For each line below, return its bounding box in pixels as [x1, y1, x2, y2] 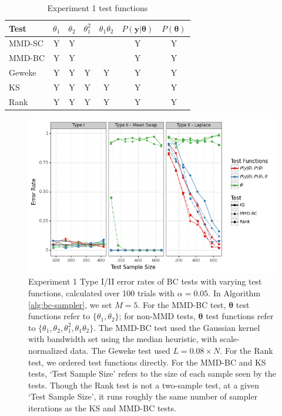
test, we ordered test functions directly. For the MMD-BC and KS [28, 356, 266, 368]
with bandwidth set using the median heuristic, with [28, 333, 217, 345]
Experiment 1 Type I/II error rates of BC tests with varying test [28, 275, 262, 288]
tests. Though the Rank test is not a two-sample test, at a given [28, 378, 259, 391]
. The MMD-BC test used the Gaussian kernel [93, 321, 260, 333]
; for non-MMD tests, [119, 310, 196, 322]
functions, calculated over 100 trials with [28, 286, 175, 299]
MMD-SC [9, 37, 43, 49]
